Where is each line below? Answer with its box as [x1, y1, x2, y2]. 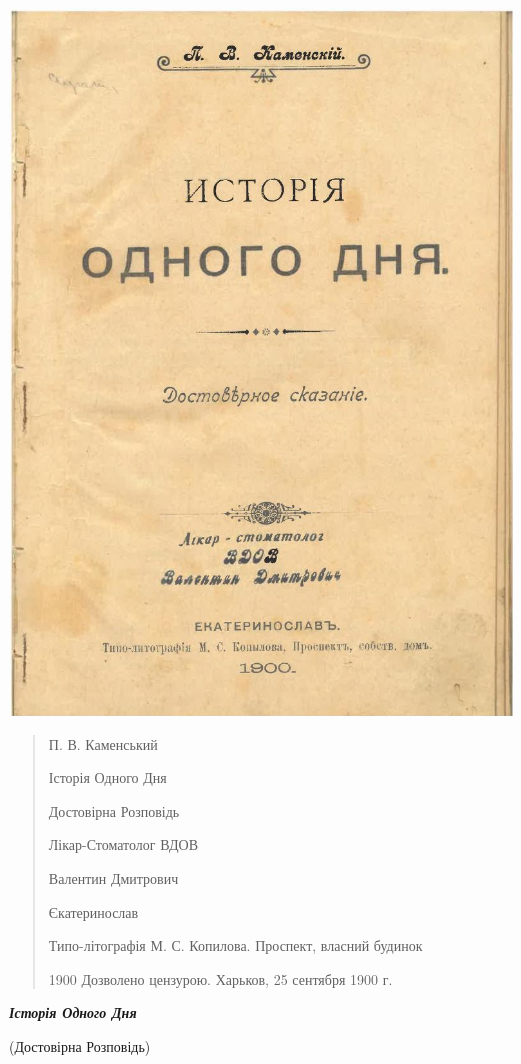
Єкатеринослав [48, 901, 139, 922]
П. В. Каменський [48, 733, 158, 754]
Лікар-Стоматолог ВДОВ [48, 834, 199, 855]
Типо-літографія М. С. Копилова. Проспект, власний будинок [48, 935, 423, 956]
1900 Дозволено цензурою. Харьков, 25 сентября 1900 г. [48, 968, 393, 989]
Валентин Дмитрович [48, 867, 179, 888]
